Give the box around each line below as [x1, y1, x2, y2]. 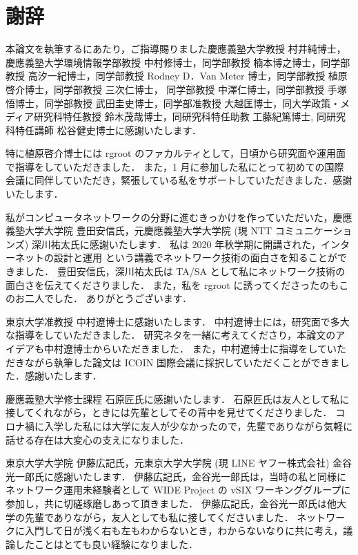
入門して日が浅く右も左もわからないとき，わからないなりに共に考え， [24, 523, 344, 538]
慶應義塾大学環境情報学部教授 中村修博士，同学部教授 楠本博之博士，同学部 [6, 55, 350, 69]
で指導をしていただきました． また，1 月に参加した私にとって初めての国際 [6, 159, 344, 173]
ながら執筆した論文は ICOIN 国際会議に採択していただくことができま [24, 355, 340, 369]
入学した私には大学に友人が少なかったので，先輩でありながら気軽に [43, 418, 353, 433]
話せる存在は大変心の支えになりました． [6, 432, 189, 446]
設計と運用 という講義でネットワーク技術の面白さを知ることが [53, 250, 337, 265]
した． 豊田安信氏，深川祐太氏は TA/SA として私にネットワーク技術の [24, 264, 346, 279]
